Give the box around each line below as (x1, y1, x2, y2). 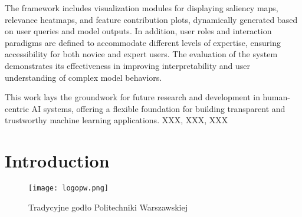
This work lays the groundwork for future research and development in (5, 91, 260, 103)
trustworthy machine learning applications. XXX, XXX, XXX (5, 114, 228, 126)
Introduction (5, 149, 110, 173)
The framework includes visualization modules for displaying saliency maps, (5, 2, 278, 14)
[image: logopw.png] (28, 184, 109, 193)
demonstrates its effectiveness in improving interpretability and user (5, 59, 250, 71)
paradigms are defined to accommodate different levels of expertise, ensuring (5, 36, 281, 48)
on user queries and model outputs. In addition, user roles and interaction (5, 25, 272, 37)
